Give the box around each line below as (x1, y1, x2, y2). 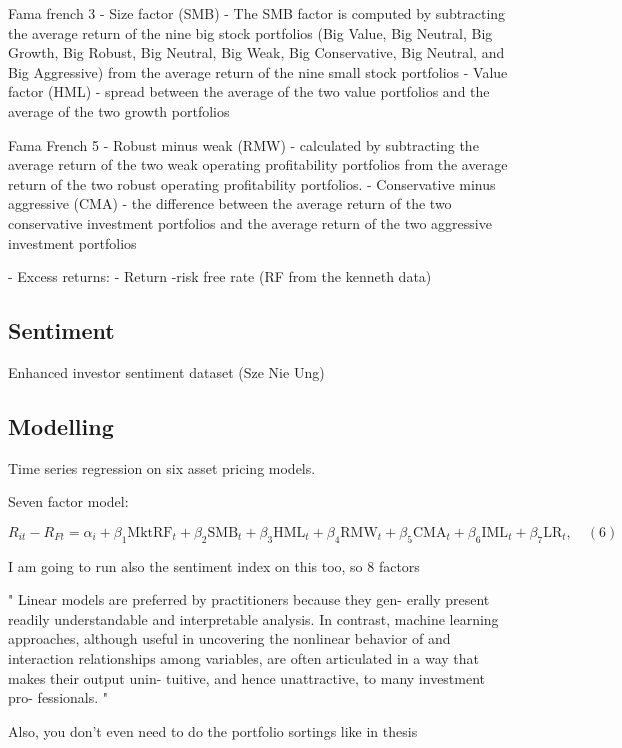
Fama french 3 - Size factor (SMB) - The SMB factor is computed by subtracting (8, 3, 506, 23)
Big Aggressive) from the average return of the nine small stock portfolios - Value (8, 61, 508, 82)
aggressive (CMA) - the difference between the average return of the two (8, 193, 452, 214)
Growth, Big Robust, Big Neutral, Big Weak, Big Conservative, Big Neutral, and (8, 42, 505, 63)
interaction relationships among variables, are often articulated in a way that (8, 648, 480, 669)
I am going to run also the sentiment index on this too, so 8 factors (8, 555, 420, 576)
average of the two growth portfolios (8, 100, 230, 121)
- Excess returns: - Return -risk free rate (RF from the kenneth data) (8, 266, 432, 287)
